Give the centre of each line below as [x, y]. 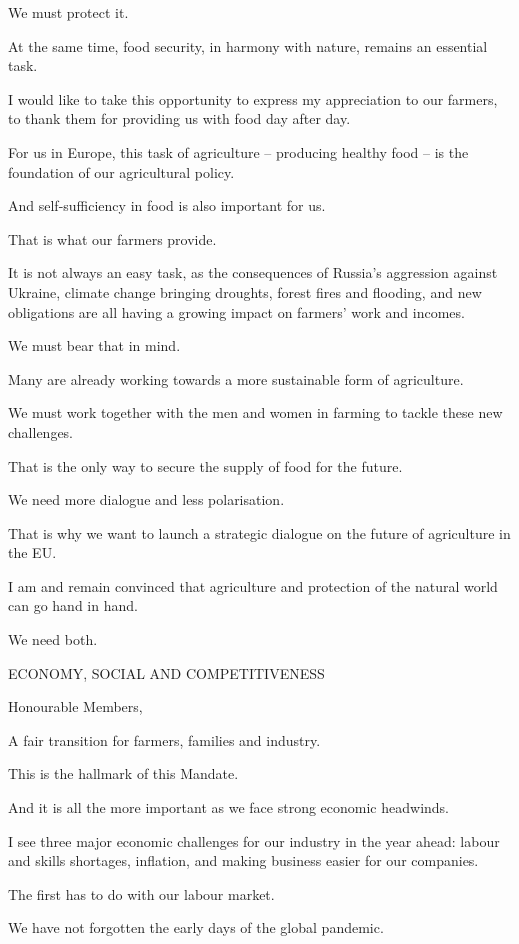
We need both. [53, 639]
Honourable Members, [75, 706]
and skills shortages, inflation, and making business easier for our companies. [243, 860]
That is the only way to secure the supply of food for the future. [205, 465]
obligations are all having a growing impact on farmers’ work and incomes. [236, 311]
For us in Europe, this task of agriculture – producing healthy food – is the [238, 151]
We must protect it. [68, 12]
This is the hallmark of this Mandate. [123, 773]
